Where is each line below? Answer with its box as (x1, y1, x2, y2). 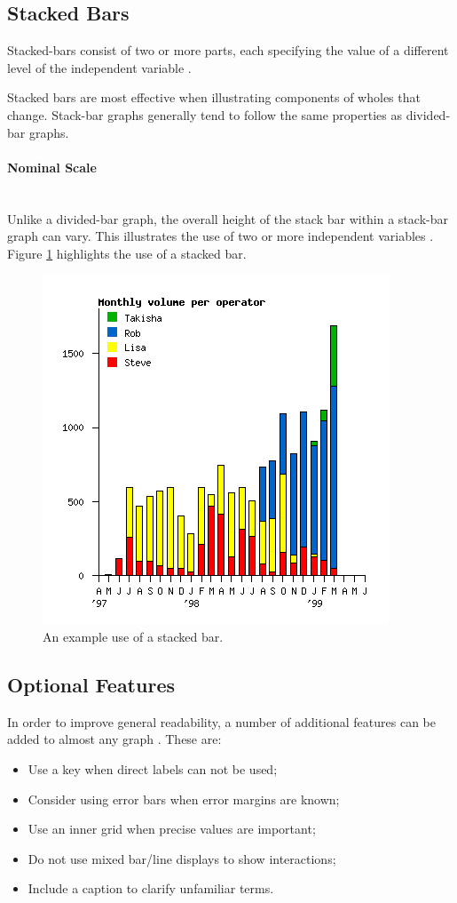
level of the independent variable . (7, 58, 192, 76)
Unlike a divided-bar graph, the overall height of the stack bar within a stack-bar (7, 209, 448, 228)
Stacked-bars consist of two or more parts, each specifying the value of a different (7, 41, 449, 60)
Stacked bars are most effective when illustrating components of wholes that (7, 88, 421, 107)
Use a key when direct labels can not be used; (28, 759, 278, 778)
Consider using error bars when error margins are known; (28, 789, 340, 808)
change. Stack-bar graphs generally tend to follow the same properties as (7, 105, 402, 124)
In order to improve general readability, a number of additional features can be (7, 712, 436, 731)
